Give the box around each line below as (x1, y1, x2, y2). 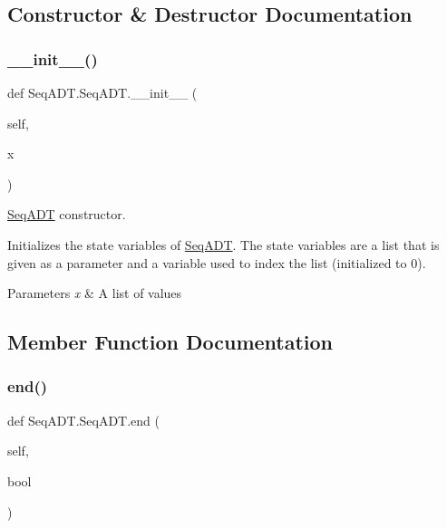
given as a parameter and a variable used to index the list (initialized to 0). (7, 253, 426, 272)
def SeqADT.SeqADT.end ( (7, 410, 160, 429)
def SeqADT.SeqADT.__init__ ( (7, 83, 198, 101)
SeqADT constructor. (7, 205, 126, 224)
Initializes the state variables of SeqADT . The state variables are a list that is (7, 235, 440, 254)
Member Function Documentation (7, 328, 334, 356)
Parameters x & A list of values (7, 283, 182, 302)
